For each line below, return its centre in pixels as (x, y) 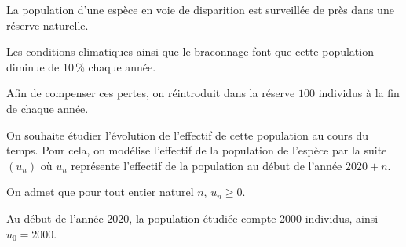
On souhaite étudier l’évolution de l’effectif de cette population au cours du (188, 134)
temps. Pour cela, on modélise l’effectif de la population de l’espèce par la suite (197, 150)
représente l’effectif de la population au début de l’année (207, 165)
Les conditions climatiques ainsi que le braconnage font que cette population (190, 51)
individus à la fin (359, 93)
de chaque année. (48, 108)
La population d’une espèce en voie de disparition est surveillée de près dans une (200, 9)
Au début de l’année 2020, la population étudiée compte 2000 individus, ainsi (192, 218)
